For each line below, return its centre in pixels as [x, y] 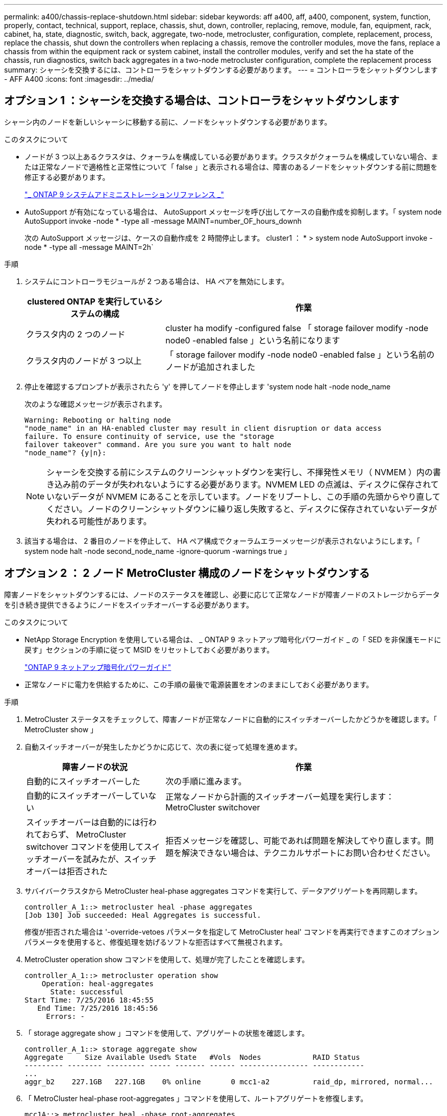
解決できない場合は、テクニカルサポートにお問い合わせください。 [308, 853]
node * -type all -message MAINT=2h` [89, 247]
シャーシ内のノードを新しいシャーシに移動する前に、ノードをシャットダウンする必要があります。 [168, 122]
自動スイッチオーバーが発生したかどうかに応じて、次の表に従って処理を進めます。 [163, 747]
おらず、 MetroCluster [84, 834]
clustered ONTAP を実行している [91, 301]
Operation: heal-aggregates [97, 983]
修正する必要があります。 [67, 177]
